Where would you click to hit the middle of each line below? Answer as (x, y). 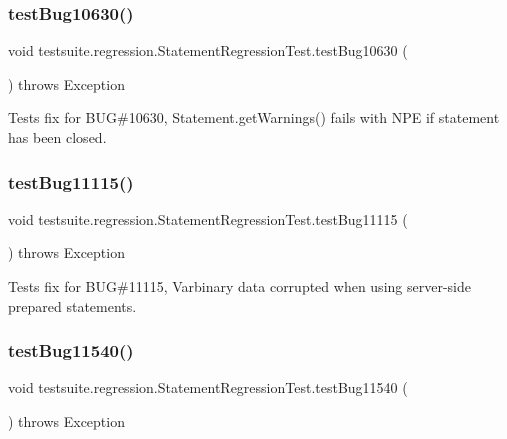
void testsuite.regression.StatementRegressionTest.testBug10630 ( (208, 50)
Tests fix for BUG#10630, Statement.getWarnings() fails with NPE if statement (254, 117)
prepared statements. (72, 305)
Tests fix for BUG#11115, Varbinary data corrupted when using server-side (239, 286)
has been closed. (57, 137)
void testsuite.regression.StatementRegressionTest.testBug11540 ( (208, 387)
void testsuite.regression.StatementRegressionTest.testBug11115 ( (208, 218)
